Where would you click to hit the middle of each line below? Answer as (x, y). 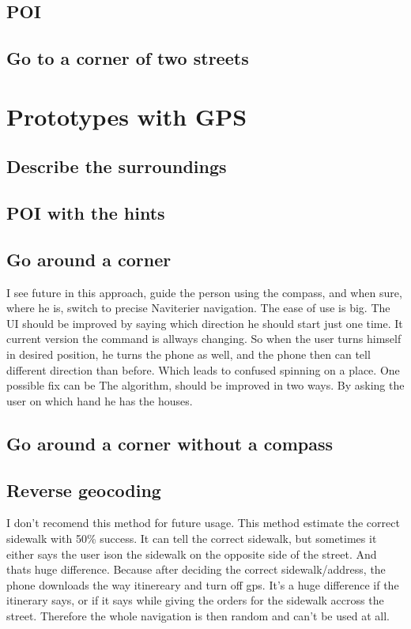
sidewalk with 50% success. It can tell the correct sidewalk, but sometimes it (192, 539)
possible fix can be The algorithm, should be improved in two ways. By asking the (205, 385)
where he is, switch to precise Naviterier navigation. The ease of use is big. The (198, 308)
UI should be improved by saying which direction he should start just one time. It (205, 323)
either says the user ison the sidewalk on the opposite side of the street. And (192, 554)
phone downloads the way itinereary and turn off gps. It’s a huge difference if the (203, 584)
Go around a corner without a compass (170, 443)
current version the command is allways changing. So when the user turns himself (204, 339)
